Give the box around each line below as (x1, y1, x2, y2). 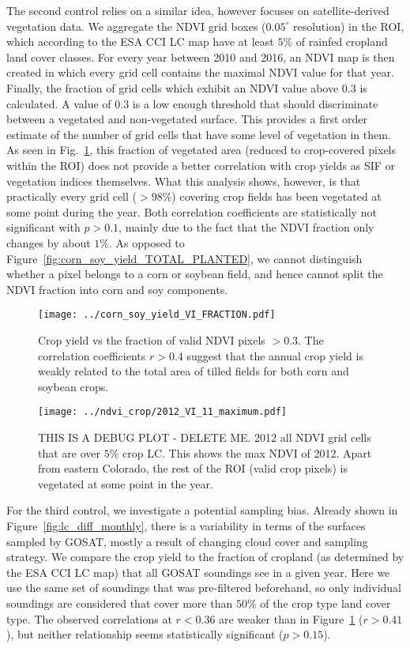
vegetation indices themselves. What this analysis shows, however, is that (6, 172, 361, 189)
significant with (6, 219, 81, 235)
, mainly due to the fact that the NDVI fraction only (118, 219, 374, 235)
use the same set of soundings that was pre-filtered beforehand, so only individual (6, 579, 402, 596)
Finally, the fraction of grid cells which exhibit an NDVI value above (6, 79, 339, 96)
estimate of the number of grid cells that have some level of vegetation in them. (6, 126, 391, 142)
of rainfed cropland (295, 33, 388, 50)
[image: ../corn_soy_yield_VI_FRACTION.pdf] (38, 309, 276, 321)
